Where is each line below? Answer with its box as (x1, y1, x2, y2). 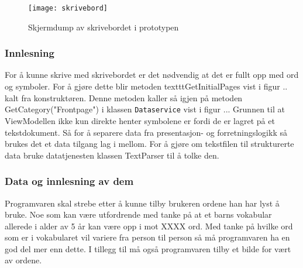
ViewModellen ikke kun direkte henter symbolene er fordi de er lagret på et (5, 114, 275, 126)
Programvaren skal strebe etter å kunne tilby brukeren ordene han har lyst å (5, 197, 280, 209)
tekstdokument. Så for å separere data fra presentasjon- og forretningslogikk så (5, 126, 287, 138)
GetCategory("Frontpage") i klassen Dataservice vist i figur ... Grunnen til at (5, 103, 285, 115)
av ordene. (5, 254, 42, 266)
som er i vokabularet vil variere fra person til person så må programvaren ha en (5, 231, 290, 243)
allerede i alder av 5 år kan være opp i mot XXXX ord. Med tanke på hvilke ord (5, 219, 293, 232)
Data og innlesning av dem (5, 174, 134, 188)
